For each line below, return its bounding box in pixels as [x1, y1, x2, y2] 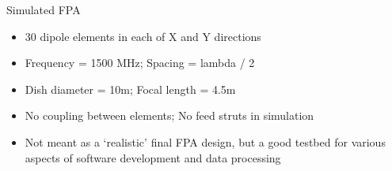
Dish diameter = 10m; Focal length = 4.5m [25, 80, 236, 97]
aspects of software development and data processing [25, 149, 281, 165]
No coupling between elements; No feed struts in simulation [25, 107, 314, 124]
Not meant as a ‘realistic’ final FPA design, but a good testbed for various [25, 133, 386, 150]
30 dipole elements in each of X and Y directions [25, 28, 261, 44]
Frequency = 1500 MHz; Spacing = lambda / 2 [25, 54, 255, 71]
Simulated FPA [6, 2, 81, 17]
